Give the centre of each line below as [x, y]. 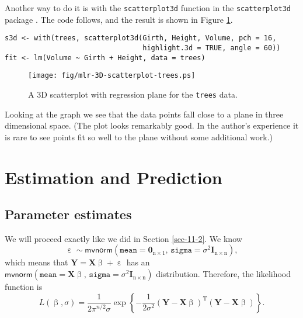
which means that [36, 262]
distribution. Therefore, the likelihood [224, 274]
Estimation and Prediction [114, 177]
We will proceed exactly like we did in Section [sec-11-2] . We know [123, 238]
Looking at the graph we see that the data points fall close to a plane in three [144, 114]
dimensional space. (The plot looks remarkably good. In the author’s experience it [152, 125]
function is [24, 287]
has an [138, 262]
